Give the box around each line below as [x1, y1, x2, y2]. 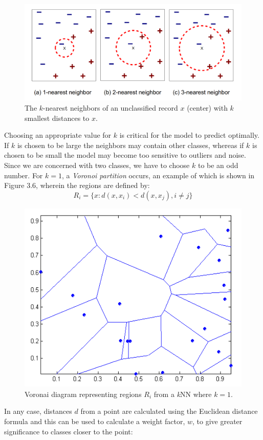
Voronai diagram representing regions [25, 388, 142, 399]
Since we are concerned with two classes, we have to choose [4, 159, 190, 170]
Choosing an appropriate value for [4, 130, 112, 140]
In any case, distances [4, 406, 72, 416]
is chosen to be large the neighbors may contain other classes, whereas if [17, 139, 244, 150]
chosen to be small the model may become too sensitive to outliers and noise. [4, 150, 246, 160]
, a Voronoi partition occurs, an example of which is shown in [61, 170, 255, 180]
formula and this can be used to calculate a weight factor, [4, 416, 185, 427]
